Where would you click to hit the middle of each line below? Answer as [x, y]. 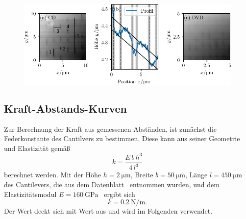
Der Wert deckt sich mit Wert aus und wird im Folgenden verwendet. [108, 211]
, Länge [196, 175]
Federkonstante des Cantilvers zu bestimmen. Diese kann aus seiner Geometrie [122, 138]
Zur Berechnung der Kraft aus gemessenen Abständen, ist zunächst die [111, 129]
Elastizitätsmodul [30, 194]
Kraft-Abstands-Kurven [66, 108]
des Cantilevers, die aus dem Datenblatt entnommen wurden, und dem [112, 184]
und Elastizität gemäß [37, 148]
